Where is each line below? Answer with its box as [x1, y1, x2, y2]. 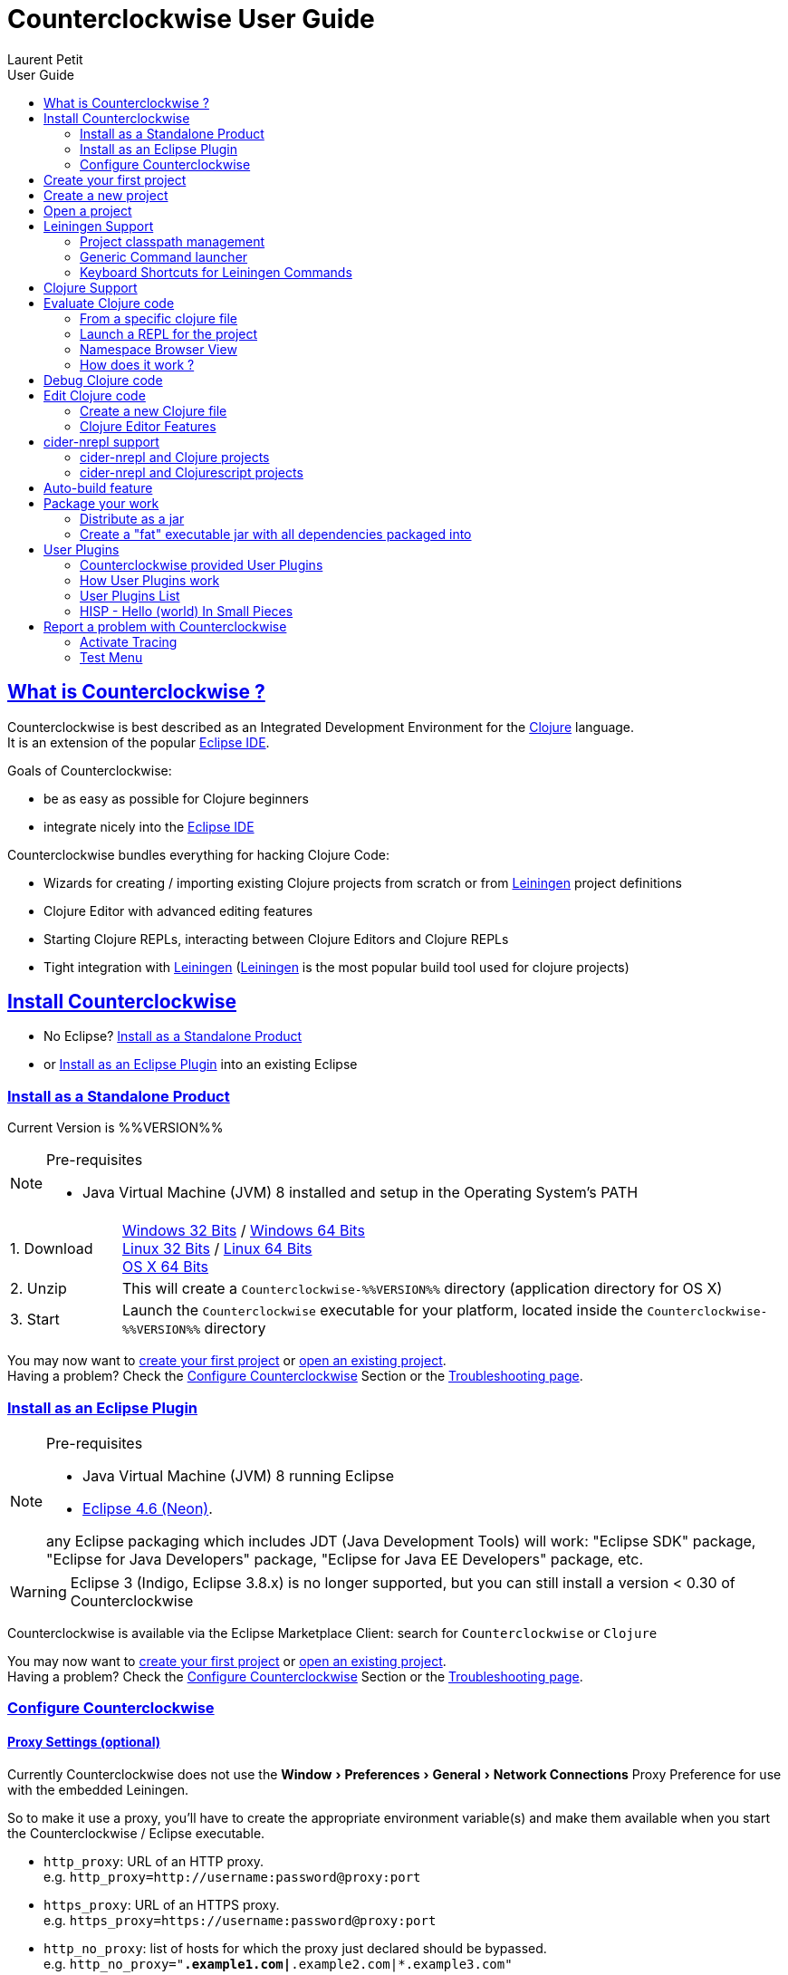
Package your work [43, 495, 159, 511]
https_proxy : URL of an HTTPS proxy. [43, 1896, 280, 1912]
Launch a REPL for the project [80, 325, 258, 342]
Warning [10, 1582, 67, 1601]
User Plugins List [80, 587, 180, 603]
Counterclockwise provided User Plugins [80, 556, 323, 573]
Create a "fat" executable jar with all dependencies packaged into [80, 525, 472, 542]
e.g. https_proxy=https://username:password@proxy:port [43, 1912, 437, 1928]
